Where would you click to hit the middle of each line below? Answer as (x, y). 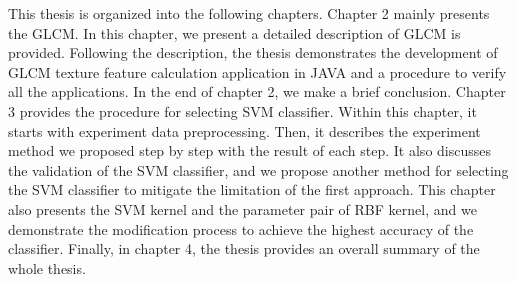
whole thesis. (47, 267)
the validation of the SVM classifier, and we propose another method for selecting (258, 169)
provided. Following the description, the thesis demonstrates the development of (253, 52)
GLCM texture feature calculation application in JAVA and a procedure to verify (257, 71)
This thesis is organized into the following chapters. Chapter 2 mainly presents (249, 13)
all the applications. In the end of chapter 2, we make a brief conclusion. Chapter (257, 91)
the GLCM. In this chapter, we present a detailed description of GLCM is (234, 32)
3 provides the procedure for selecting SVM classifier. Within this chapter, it (242, 110)
